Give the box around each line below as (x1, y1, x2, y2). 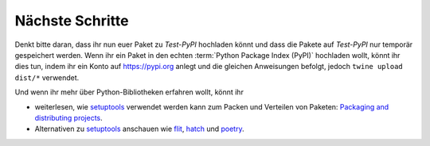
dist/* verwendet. (14, 72, 80, 83)
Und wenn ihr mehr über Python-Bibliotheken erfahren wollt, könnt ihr (14, 87, 244, 97)
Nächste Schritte (14, 12, 129, 29)
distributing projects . (34, 113, 103, 122)
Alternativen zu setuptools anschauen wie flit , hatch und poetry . (34, 124, 244, 134)
